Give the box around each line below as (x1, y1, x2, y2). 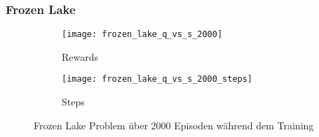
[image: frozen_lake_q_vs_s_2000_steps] (62, 74, 253, 85)
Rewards (62, 49, 99, 64)
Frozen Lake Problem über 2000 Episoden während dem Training (34, 117, 314, 132)
